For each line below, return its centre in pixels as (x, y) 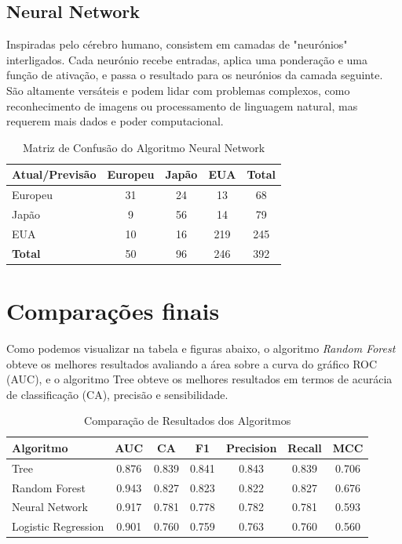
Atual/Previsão (54, 174)
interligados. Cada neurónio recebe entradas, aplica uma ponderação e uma (187, 59)
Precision (251, 447)
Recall (305, 447)
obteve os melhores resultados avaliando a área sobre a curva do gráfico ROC (192, 363)
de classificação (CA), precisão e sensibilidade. (117, 394)
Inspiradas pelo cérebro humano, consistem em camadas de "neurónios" (177, 44)
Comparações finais (113, 311)
